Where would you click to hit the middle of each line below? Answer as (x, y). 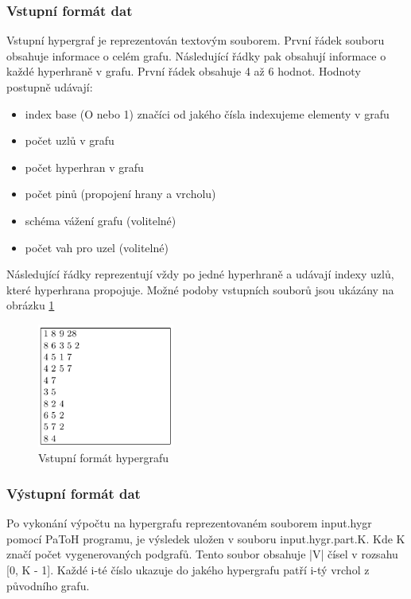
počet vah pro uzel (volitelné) (97, 247)
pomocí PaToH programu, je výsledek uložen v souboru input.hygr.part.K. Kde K (206, 538)
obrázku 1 (31, 305)
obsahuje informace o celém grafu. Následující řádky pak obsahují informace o (196, 55)
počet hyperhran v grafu (84, 167)
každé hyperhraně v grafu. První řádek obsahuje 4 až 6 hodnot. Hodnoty (184, 71)
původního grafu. (48, 585)
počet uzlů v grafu (70, 140)
